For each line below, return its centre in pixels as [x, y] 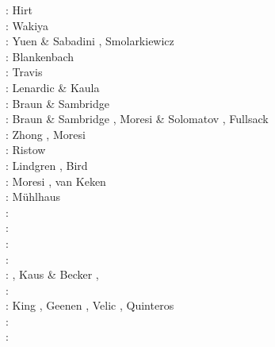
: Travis [24, 72]
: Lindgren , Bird [47, 165]
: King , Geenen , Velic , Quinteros [90, 305]
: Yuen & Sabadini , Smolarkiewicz [90, 41]
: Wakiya [27, 25]
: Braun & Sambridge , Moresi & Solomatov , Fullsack [137, 119]
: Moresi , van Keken [56, 181]
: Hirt [19, 10]
